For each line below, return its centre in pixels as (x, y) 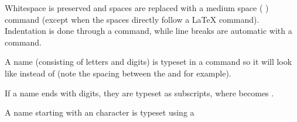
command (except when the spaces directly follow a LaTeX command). (132, 19)
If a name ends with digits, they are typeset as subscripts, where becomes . (139, 93)
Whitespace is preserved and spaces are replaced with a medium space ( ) (137, 8)
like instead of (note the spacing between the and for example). (118, 73)
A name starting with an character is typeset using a (100, 112)
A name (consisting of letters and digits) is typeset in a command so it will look (148, 62)
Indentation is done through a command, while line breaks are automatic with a (148, 31)
